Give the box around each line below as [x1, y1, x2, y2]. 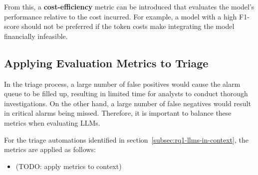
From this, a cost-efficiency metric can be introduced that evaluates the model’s [4, 1, 255, 11]
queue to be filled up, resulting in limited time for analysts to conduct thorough [4, 88, 248, 99]
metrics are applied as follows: [4, 144, 96, 155]
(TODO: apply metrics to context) [15, 161, 122, 171]
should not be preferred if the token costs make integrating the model [21, 21, 235, 31]
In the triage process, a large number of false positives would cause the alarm [4, 78, 241, 89]
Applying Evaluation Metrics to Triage [4, 55, 209, 70]
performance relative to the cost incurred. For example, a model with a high [4, 11, 237, 21]
